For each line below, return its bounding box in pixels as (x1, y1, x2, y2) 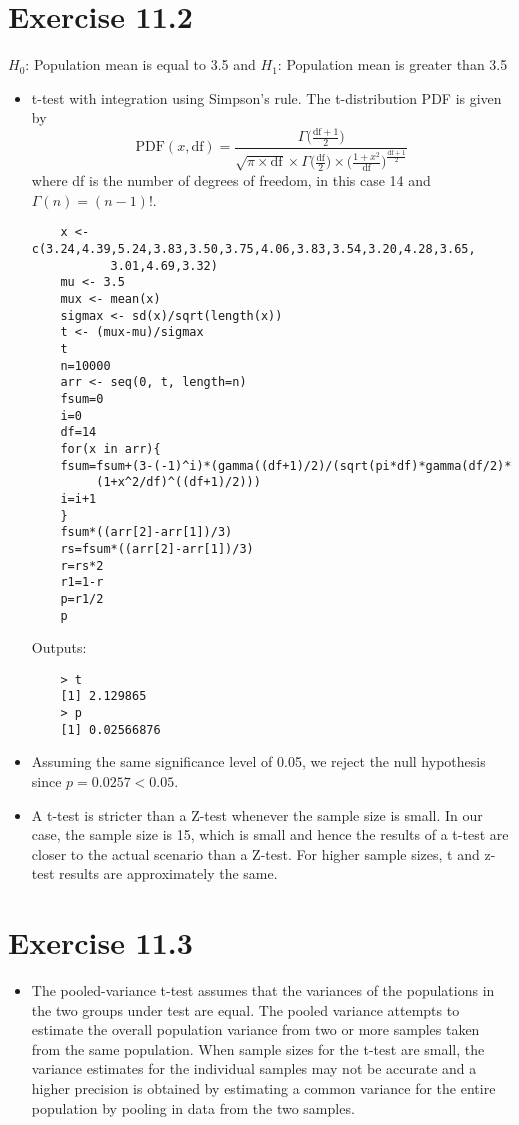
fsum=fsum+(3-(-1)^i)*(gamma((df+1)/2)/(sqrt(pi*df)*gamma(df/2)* (60, 458, 512, 473)
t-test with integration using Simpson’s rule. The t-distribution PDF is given (31, 87, 502, 108)
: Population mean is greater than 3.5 (277, 54, 508, 75)
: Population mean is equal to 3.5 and (25, 54, 256, 75)
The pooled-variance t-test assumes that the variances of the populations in (31, 980, 495, 1001)
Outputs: (31, 637, 87, 658)
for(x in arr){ (60, 441, 161, 456)
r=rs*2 (60, 558, 104, 573)
